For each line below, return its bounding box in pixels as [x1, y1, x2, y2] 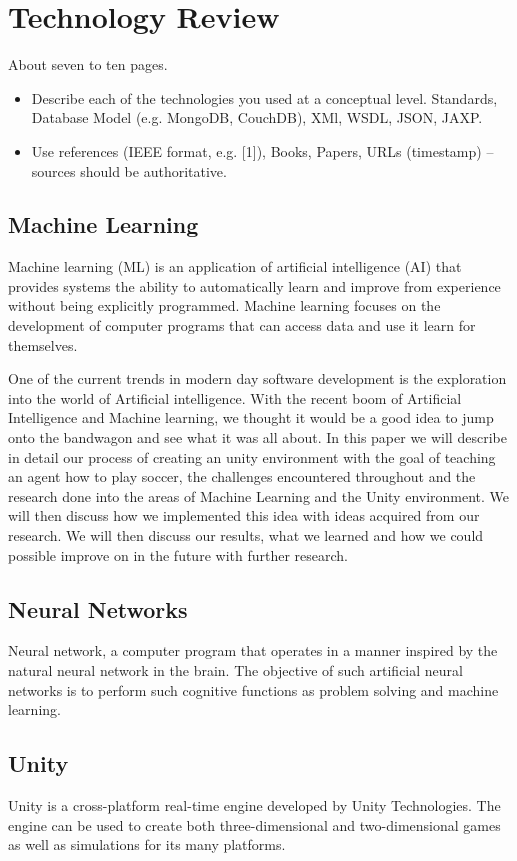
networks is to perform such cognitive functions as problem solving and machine [8, 679, 499, 700]
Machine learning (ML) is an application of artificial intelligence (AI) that [8, 256, 462, 277]
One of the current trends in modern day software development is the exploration [8, 368, 507, 389]
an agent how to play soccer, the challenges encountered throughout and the [8, 466, 476, 487]
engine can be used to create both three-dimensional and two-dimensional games [8, 814, 501, 835]
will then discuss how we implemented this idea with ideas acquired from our [8, 505, 480, 526]
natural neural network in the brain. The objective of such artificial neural [8, 660, 463, 680]
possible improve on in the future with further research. [8, 544, 348, 565]
